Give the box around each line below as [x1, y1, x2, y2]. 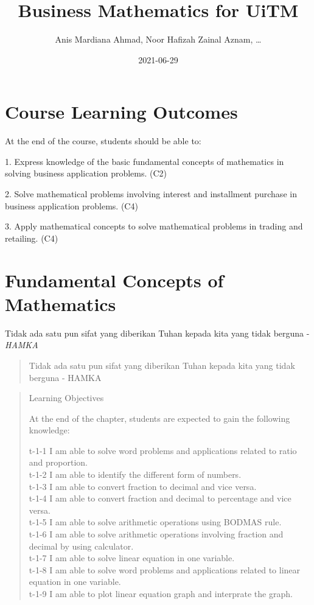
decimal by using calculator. [29, 539, 134, 552]
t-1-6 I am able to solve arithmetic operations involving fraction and [29, 528, 284, 540]
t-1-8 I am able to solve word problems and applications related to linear [29, 563, 301, 576]
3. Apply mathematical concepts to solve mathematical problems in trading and [5, 220, 303, 233]
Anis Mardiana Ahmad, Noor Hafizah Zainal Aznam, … [55, 33, 262, 46]
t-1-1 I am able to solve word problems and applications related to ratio [29, 444, 297, 456]
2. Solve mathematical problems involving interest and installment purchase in [5, 187, 297, 200]
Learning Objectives [29, 391, 104, 404]
